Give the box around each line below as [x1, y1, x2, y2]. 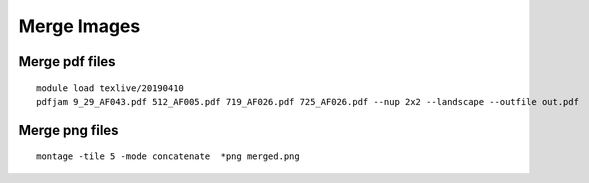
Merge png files [18, 121, 119, 139]
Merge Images [18, 15, 141, 37]
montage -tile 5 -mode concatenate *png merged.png [36, 151, 300, 162]
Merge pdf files [18, 53, 116, 70]
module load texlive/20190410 [36, 82, 185, 94]
